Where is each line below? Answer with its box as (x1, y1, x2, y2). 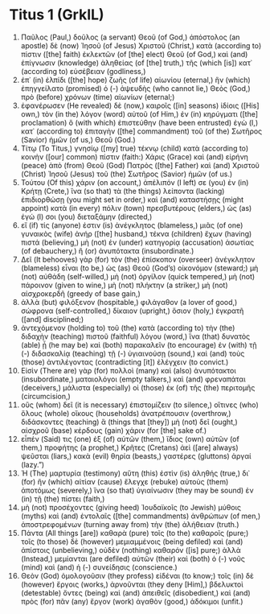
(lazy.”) (20, 459, 45, 469)
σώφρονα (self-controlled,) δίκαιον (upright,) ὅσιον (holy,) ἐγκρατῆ (20, 306, 244, 315)
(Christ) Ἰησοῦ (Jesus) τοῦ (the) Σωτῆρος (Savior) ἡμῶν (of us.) (20, 169, 233, 179)
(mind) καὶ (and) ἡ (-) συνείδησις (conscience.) (20, 562, 178, 572)
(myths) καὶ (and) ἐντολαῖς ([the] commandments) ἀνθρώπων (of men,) (20, 511, 261, 521)
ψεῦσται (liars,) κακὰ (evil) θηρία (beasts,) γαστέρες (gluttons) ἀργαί (20, 451, 252, 460)
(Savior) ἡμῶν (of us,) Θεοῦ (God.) (20, 134, 136, 144)
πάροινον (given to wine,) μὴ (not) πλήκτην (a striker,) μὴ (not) (20, 280, 228, 290)
